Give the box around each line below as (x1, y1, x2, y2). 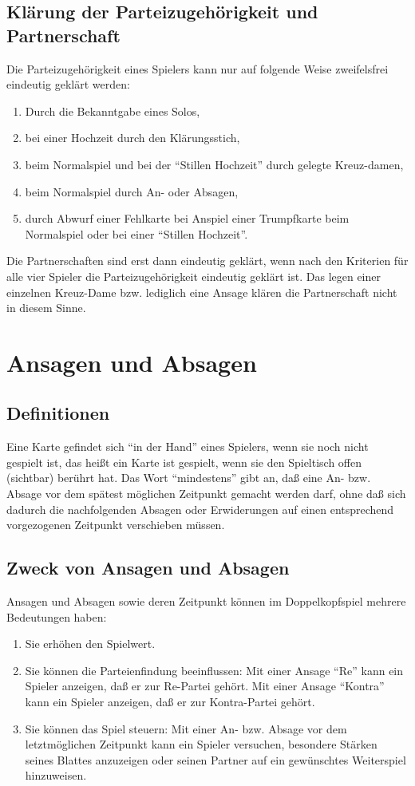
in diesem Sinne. (6, 299, 86, 316)
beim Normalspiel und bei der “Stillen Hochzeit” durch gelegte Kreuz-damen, (25, 156, 404, 172)
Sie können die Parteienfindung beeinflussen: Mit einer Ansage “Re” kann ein (25, 662, 404, 678)
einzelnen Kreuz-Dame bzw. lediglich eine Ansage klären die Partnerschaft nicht (6, 283, 397, 300)
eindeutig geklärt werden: (6, 76, 130, 93)
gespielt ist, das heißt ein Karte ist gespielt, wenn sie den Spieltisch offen (6, 453, 362, 470)
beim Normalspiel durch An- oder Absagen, (25, 183, 239, 199)
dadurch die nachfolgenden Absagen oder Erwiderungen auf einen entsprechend (6, 500, 394, 517)
